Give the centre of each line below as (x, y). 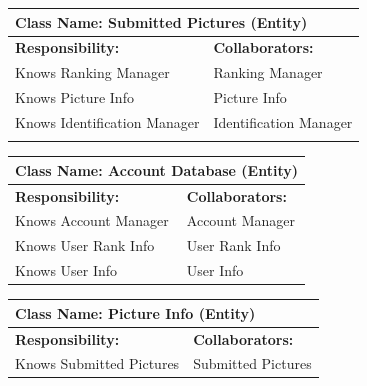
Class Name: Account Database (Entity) (156, 169)
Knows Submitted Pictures (97, 363)
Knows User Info (66, 270)
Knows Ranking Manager (92, 72)
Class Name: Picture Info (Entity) (135, 312)
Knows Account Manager (92, 220)
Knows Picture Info (74, 97)
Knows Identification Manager (107, 121)
